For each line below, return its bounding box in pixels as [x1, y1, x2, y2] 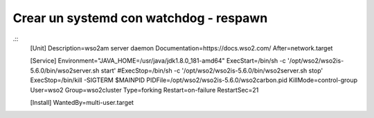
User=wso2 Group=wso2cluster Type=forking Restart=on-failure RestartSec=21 [30, 86, 259, 94]
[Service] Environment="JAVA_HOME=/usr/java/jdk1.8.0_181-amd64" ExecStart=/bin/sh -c [30, 57, 287, 65]
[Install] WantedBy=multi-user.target [30, 98, 134, 106]
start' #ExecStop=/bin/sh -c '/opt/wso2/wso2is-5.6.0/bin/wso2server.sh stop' [100, 66, 323, 75]
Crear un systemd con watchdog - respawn [12, 10, 268, 26]
